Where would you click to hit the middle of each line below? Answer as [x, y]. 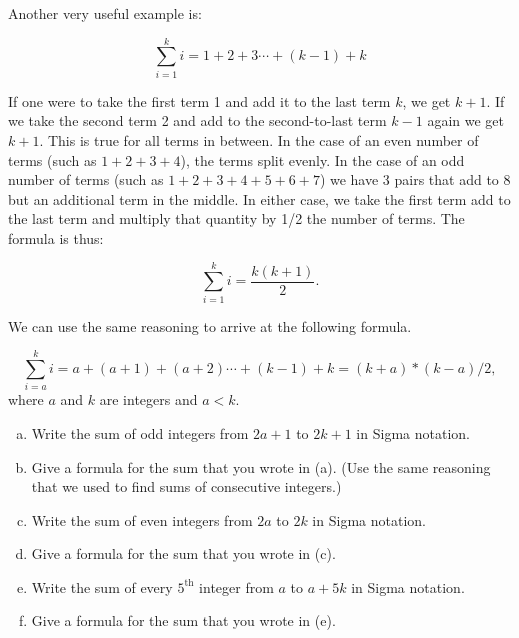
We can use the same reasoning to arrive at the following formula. [210, 325]
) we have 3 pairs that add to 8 [415, 179]
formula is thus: [56, 237]
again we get [465, 120]
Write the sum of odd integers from [140, 432]
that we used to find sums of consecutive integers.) [186, 486]
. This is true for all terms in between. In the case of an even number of [259, 139]
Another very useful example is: [105, 13]
